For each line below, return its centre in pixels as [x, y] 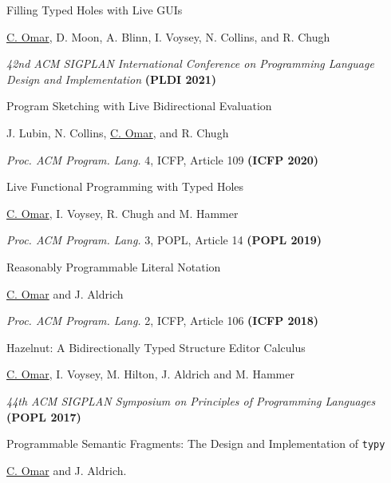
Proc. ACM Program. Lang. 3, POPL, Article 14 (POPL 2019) [164, 240]
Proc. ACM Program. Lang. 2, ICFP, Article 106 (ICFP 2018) [163, 321]
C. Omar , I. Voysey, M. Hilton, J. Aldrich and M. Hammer [150, 374]
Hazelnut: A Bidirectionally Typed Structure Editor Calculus [156, 347]
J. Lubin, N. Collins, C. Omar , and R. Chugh [118, 132]
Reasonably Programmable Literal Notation [114, 266]
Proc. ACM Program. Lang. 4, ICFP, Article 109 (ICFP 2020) [163, 159]
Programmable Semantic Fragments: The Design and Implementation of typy [196, 443]
